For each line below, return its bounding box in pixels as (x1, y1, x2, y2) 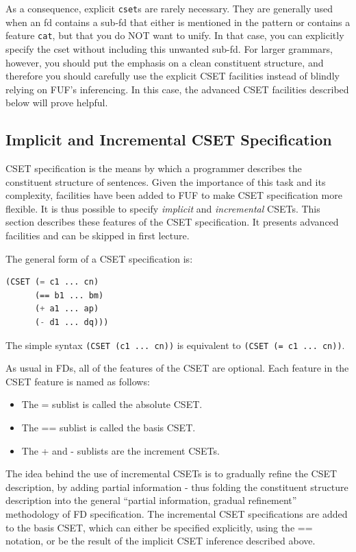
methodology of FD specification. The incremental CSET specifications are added (5, 507, 348, 521)
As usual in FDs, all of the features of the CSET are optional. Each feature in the (5, 361, 349, 375)
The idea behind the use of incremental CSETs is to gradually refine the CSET (5, 466, 338, 481)
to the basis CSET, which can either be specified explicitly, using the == (5, 520, 313, 534)
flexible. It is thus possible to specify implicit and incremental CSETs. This (5, 201, 320, 215)
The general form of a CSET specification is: (5, 251, 193, 265)
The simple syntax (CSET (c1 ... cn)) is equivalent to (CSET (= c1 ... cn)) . (5, 337, 345, 352)
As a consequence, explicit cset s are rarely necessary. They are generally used (5, 1, 333, 15)
